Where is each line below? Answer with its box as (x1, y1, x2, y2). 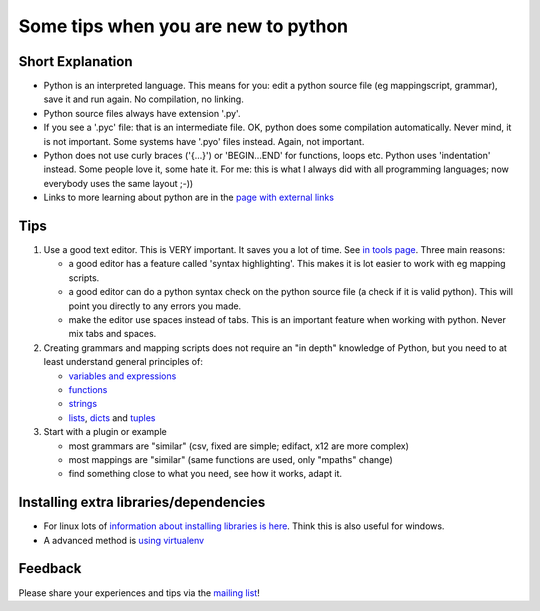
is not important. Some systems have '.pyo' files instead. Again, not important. (43, 135, 365, 147)
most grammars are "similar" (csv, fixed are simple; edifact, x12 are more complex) (68, 440, 409, 452)
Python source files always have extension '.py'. (43, 107, 241, 119)
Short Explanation (18, 53, 133, 70)
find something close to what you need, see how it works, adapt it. (68, 468, 343, 480)
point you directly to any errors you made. (68, 300, 242, 312)
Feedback (18, 560, 82, 577)
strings (68, 398, 98, 410)
